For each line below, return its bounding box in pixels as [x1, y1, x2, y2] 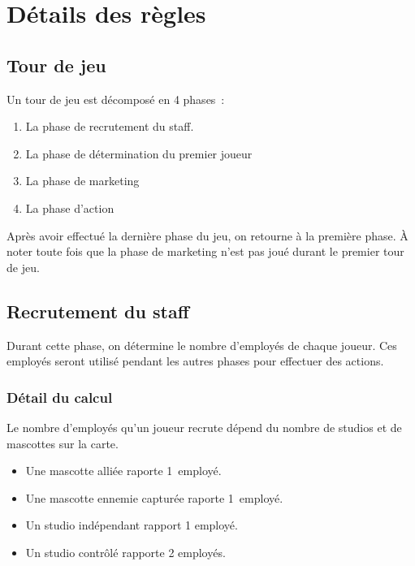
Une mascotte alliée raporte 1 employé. [25, 462, 222, 479]
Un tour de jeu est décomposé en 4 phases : [6, 90, 225, 107]
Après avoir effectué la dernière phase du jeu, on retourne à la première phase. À [6, 227, 409, 244]
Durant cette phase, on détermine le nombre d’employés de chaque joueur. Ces [6, 336, 397, 353]
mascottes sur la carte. [6, 434, 119, 452]
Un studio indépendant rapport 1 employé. [25, 516, 238, 534]
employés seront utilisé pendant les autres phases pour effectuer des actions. [6, 352, 384, 369]
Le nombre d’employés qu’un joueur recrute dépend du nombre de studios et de [6, 418, 402, 435]
